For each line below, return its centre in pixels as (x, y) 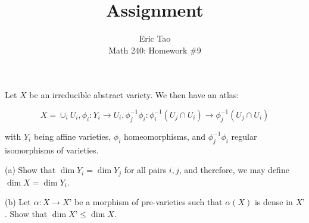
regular (244, 136)
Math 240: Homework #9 (155, 50)
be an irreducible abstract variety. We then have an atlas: (134, 95)
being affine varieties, (72, 136)
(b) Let (18, 202)
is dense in (274, 202)
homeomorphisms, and (165, 136)
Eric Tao (155, 38)
